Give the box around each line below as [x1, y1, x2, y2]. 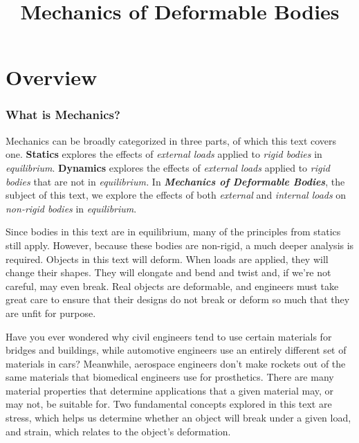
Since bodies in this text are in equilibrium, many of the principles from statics [6, 224, 341, 239]
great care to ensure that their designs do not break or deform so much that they [6, 292, 350, 307]
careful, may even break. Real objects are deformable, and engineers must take [6, 278, 339, 293]
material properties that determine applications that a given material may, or [6, 383, 334, 397]
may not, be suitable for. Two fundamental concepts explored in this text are [6, 397, 332, 411]
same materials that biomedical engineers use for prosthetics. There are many [6, 370, 334, 384]
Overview [6, 63, 98, 91]
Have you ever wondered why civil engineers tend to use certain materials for [6, 329, 332, 343]
